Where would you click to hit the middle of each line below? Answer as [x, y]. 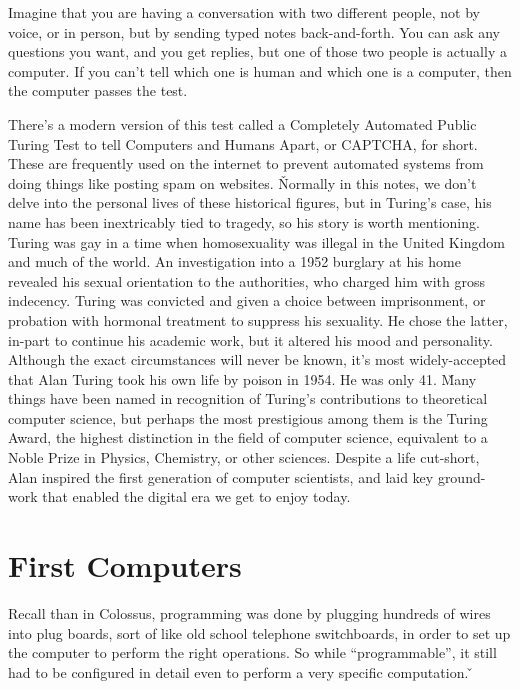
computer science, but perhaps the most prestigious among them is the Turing [248, 417]
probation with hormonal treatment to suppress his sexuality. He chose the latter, [258, 319]
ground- [461, 476]
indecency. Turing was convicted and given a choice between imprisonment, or [247, 300]
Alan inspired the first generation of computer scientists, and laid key [221, 476]
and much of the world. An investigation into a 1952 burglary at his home [234, 261]
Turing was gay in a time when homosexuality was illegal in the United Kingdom [256, 241]
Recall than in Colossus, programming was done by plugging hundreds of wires [249, 612]
